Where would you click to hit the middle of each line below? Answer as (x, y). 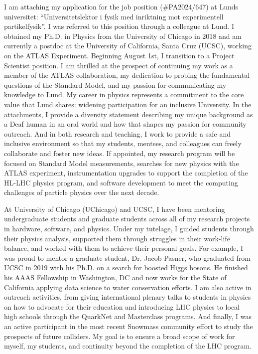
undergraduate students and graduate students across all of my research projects (127, 219)
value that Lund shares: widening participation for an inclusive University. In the (128, 104)
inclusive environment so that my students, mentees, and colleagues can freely (123, 143)
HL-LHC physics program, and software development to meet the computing (121, 182)
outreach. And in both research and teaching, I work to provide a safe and (117, 133)
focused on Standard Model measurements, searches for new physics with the (122, 163)
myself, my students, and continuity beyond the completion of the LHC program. (128, 346)
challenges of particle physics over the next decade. (82, 192)
